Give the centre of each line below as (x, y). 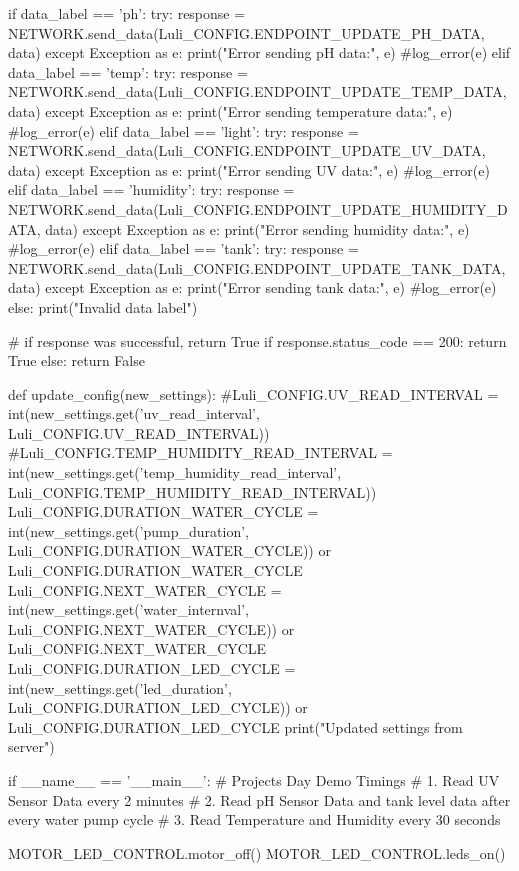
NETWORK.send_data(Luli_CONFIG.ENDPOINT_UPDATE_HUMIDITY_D (258, 208)
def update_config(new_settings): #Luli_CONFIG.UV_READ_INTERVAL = (253, 393)
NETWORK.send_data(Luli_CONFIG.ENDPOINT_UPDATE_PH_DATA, (246, 32)
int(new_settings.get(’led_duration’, (120, 687)
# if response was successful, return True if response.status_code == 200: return (257, 340)
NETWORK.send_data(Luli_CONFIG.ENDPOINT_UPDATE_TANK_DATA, (257, 267)
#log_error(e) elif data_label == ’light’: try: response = (183, 130)
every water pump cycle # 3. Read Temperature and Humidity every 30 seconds (254, 819)
